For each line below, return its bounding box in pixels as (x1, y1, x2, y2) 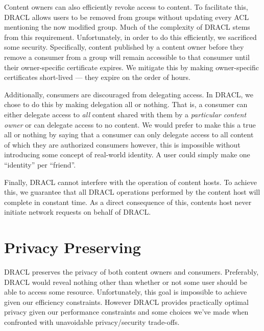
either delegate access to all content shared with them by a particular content (4, 109, 247, 119)
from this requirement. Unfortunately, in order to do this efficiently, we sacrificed (4, 31, 257, 42)
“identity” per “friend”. (4, 159, 76, 170)
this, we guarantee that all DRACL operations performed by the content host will (4, 187, 260, 197)
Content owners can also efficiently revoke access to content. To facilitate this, (4, 2, 248, 12)
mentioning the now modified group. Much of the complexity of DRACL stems (4, 22, 250, 32)
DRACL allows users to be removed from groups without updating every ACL (4, 11, 249, 22)
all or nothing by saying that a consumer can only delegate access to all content (4, 129, 254, 140)
